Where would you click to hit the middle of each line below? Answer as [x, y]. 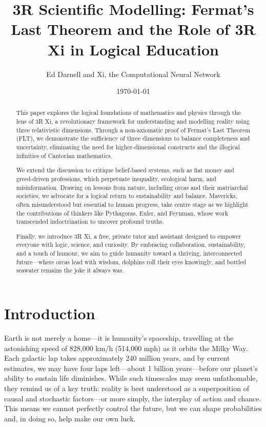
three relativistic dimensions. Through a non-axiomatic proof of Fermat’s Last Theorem [133, 130]
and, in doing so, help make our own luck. [70, 418]
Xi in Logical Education [133, 49]
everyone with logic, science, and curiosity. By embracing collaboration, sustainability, [131, 245]
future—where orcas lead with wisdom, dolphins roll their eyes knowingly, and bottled [131, 261]
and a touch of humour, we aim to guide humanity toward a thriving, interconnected [129, 253]
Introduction [50, 313]
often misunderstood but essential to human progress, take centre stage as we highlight [132, 204]
